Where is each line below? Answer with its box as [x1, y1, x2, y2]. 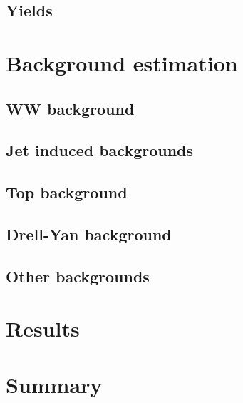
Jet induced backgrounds [6, 139, 194, 161]
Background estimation [6, 48, 238, 77]
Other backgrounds [6, 265, 150, 287]
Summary [6, 369, 103, 399]
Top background [6, 181, 128, 203]
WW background [6, 97, 135, 119]
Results [6, 314, 80, 343]
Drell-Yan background [6, 223, 172, 245]
